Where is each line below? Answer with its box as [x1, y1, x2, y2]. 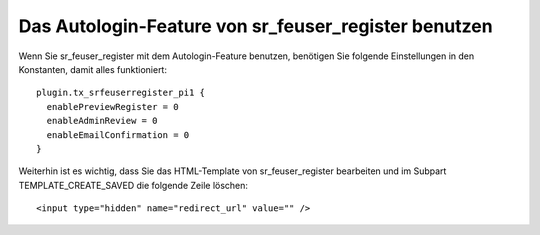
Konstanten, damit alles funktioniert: [18, 63, 167, 75]
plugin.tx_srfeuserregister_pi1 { [36, 87, 205, 99]
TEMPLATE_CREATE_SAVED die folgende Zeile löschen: [18, 179, 249, 191]
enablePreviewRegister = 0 [46, 101, 179, 112]
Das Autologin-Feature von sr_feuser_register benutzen [18, 15, 494, 37]
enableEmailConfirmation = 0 [46, 129, 190, 140]
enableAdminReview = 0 [46, 115, 158, 127]
